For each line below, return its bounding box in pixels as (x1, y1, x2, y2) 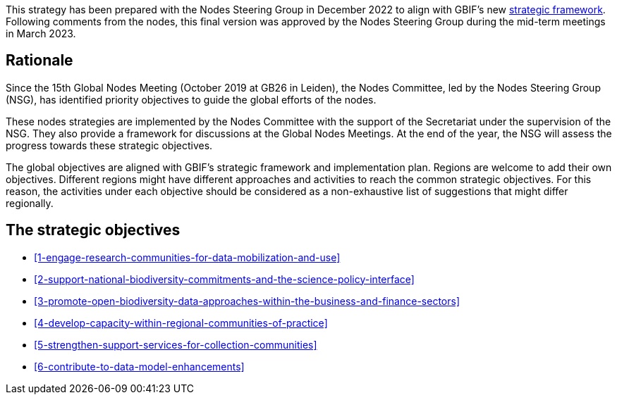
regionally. (6, 196, 54, 209)
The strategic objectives (6, 221, 181, 239)
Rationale (6, 51, 73, 70)
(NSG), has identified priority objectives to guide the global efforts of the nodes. (6, 93, 377, 106)
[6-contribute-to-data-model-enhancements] (34, 360, 245, 373)
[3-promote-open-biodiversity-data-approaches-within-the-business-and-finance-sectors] (34, 294, 460, 307)
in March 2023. (6, 27, 76, 39)
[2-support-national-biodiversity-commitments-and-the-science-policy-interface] (34, 273, 415, 285)
